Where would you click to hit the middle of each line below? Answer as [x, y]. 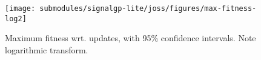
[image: [20, 8]
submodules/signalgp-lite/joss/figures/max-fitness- [148, 8]
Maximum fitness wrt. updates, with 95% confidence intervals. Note [130, 38]
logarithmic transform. [47, 49]
